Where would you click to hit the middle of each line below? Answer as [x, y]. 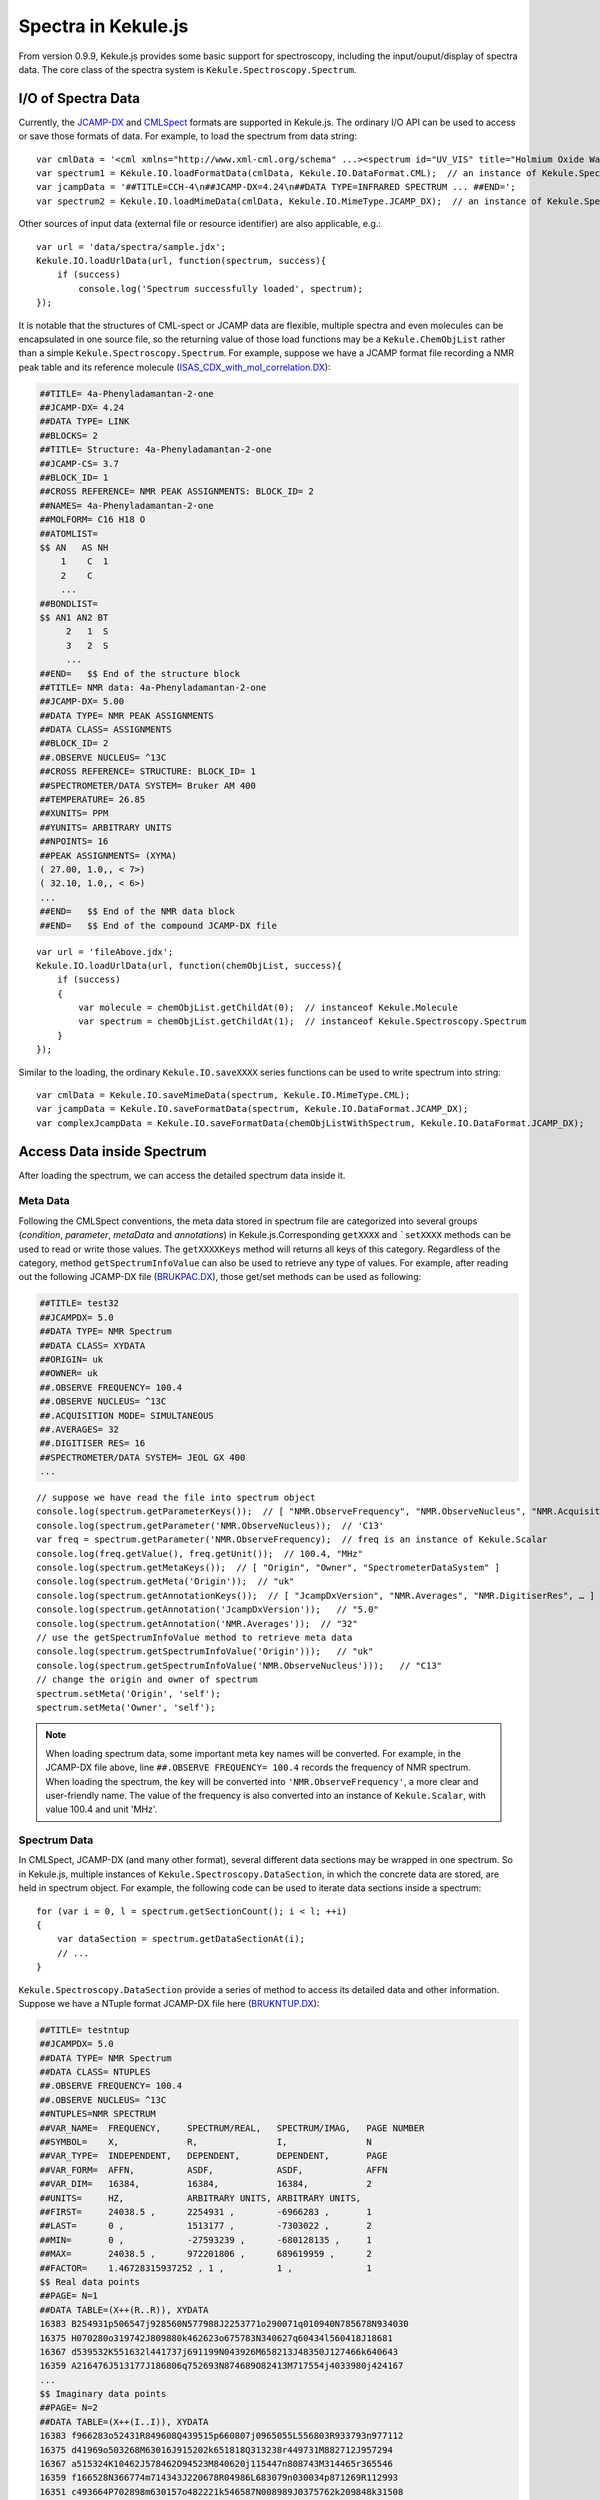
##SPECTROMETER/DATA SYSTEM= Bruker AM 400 [148, 785]
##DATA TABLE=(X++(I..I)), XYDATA [124, 2421]
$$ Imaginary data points [103, 2394]
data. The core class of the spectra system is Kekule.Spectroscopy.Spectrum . [187, 69]
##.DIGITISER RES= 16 [92, 1443]
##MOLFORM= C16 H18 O [92, 519]
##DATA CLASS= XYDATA [92, 1345]
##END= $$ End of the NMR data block [137, 911]
